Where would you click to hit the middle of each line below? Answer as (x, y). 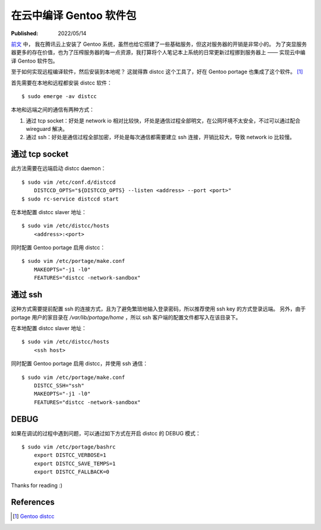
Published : (25, 33)
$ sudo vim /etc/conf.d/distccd (69, 182)
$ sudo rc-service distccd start (70, 199)
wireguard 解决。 (47, 129)
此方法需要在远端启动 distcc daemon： (59, 168)
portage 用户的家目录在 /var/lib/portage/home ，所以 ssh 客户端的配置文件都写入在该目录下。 (126, 317)
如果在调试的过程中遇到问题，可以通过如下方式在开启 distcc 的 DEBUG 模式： (106, 433)
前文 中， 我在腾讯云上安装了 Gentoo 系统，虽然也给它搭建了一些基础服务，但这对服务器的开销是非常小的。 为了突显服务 (159, 44)
